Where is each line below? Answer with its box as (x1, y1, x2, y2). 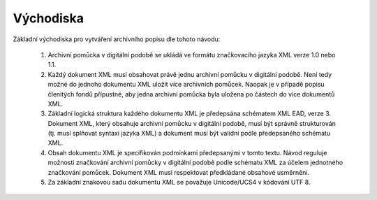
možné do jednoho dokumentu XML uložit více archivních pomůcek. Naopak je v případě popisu (47, 80, 325, 89)
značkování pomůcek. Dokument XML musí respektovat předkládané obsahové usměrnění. (47, 168, 310, 176)
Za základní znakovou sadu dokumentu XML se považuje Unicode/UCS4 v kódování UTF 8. (47, 178, 311, 187)
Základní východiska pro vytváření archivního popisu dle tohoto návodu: (13, 35, 221, 43)
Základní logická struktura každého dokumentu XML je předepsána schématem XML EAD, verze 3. (47, 109, 332, 118)
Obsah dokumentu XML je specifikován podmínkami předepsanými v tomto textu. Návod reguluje (47, 148, 327, 157)
